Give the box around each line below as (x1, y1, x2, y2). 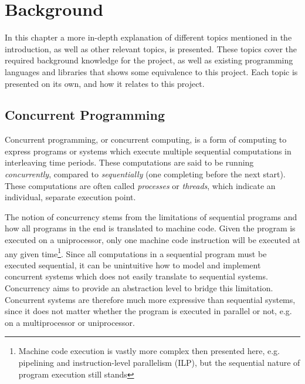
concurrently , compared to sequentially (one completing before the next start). (5, 168, 286, 180)
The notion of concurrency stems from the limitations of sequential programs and (5, 210, 297, 223)
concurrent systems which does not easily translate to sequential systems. (5, 270, 268, 282)
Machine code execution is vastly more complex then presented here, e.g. (18, 345, 280, 357)
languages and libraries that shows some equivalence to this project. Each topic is (5, 65, 298, 78)
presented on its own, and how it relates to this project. (5, 77, 205, 89)
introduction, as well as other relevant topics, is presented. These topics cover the (5, 42, 297, 55)
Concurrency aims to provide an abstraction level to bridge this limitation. (5, 282, 273, 294)
